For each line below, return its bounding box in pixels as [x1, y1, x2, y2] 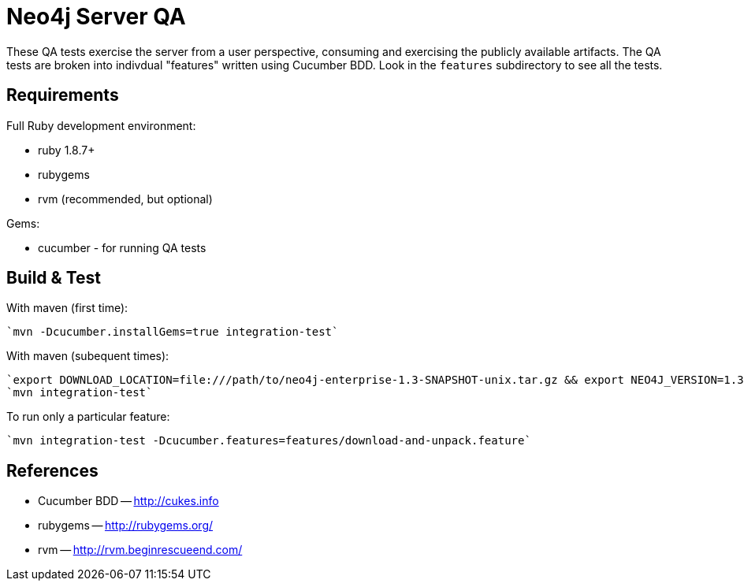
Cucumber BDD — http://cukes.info [38, 494, 219, 508]
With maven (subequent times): [6, 349, 169, 363]
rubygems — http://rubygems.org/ [38, 518, 214, 533]
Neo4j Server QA [6, 3, 186, 30]
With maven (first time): [6, 301, 128, 315]
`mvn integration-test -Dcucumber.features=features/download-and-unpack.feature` [6, 434, 531, 448]
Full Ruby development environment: [6, 118, 196, 132]
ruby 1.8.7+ [38, 143, 95, 157]
